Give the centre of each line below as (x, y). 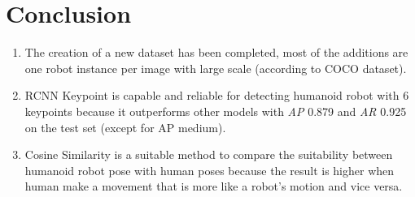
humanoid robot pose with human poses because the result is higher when (210, 170)
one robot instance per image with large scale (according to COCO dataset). (216, 68)
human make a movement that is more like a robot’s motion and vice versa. (214, 186)
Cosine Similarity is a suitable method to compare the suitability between (209, 154)
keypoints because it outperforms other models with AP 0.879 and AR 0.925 (216, 111)
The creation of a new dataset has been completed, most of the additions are (216, 52)
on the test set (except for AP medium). (125, 127)
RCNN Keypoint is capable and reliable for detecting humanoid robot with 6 (217, 95)
